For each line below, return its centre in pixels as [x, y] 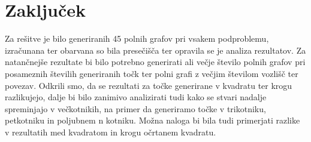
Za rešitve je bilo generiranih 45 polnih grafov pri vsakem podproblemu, [137, 38]
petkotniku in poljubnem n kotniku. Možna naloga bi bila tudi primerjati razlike [153, 120]
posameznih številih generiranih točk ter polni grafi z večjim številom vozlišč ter [152, 73]
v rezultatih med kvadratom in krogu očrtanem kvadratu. [111, 132]
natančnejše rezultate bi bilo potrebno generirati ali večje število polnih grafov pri [155, 62]
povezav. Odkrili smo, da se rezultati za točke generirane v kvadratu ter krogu [149, 85]
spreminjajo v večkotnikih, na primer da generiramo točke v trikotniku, [135, 108]
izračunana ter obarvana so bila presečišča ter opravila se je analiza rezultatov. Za [155, 50]
